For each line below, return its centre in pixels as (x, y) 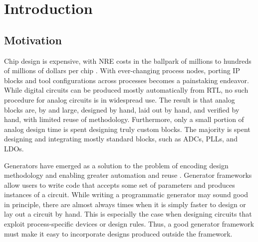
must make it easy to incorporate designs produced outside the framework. (118, 233)
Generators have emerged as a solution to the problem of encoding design (116, 165)
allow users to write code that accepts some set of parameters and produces (120, 184)
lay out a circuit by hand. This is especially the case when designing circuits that (128, 214)
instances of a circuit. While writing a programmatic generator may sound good (126, 194)
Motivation (33, 40)
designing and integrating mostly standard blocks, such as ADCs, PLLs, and (121, 139)
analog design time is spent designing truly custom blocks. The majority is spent (127, 129)
